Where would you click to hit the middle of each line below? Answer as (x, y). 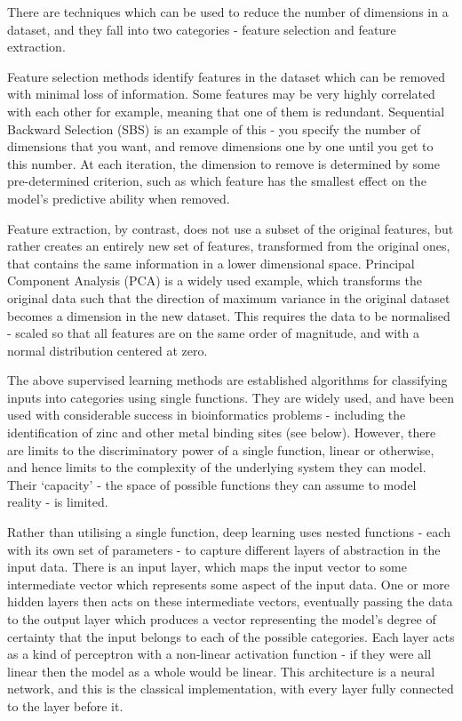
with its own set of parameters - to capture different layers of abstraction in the (224, 549)
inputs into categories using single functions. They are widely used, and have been (231, 397)
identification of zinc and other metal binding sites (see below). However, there (222, 433)
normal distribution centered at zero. (108, 350)
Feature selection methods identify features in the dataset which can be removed (226, 76)
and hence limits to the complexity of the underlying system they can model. (217, 467)
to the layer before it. (65, 705)
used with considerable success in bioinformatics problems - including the (207, 415)
